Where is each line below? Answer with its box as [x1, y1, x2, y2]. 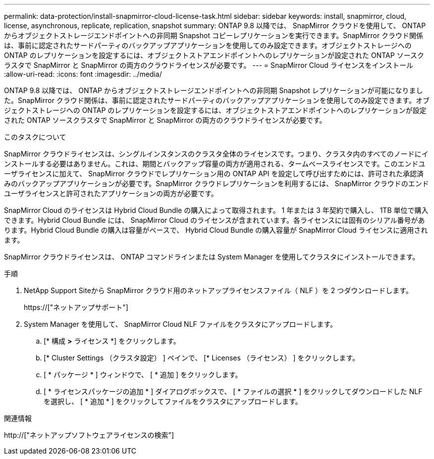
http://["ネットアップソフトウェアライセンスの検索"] [4, 431, 174, 439]
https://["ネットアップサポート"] [24, 303, 128, 311]
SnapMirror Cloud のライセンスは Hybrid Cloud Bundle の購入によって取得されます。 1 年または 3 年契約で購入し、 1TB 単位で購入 [4, 206, 429, 214]
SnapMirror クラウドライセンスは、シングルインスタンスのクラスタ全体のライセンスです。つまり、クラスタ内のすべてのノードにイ [4, 150, 429, 158]
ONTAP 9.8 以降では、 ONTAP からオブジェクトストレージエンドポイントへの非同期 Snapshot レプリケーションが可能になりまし [4, 86, 423, 95]
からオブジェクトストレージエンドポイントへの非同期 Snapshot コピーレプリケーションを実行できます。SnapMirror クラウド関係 [4, 31, 424, 40]
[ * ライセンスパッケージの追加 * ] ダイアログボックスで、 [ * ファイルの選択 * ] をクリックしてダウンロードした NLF [44, 387, 423, 396]
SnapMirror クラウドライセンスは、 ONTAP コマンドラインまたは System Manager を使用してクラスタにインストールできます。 [4, 253, 420, 261]
